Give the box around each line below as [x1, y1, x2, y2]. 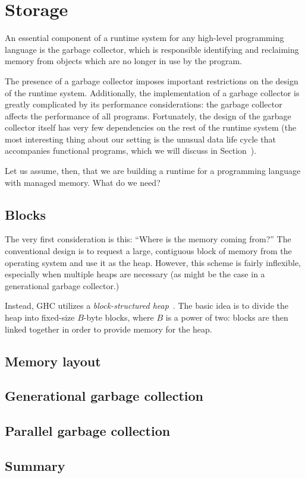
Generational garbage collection [5, 387, 203, 405]
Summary [5, 456, 65, 474]
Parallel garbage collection [5, 422, 171, 440]
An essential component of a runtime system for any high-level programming [5, 31, 284, 44]
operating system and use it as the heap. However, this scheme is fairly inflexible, [5, 256, 301, 268]
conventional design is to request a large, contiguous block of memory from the [5, 245, 292, 257]
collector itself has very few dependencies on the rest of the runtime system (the [5, 121, 297, 134]
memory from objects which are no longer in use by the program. [5, 55, 242, 67]
